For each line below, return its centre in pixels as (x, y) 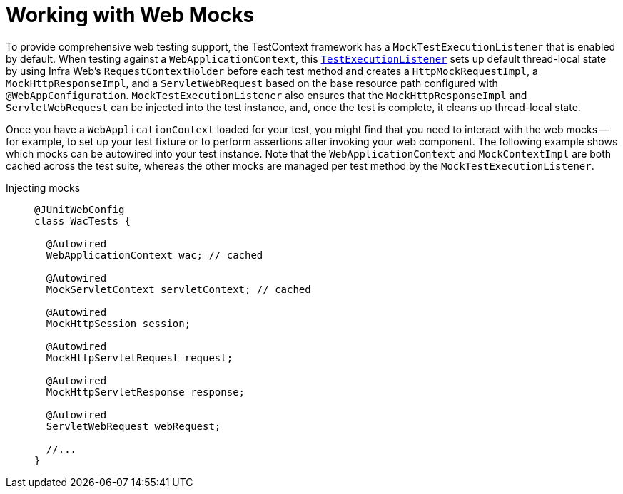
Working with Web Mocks (130, 15)
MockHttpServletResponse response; (146, 392)
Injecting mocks (43, 187)
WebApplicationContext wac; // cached (155, 255)
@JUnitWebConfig (80, 209)
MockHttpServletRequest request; (140, 357)
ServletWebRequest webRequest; (133, 426)
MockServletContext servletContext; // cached (178, 289)
